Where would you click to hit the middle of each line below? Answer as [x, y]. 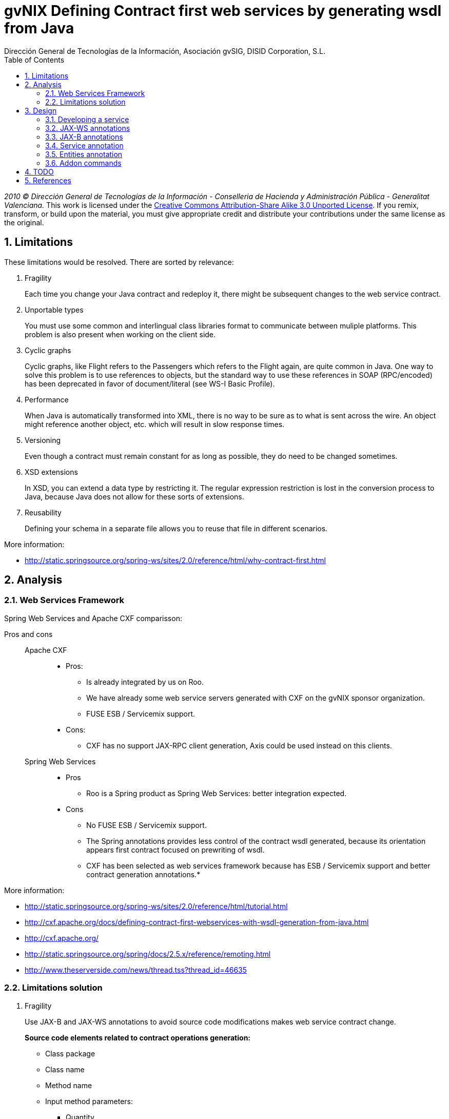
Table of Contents [34, 60]
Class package [70, 1053]
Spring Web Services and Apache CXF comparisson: [93, 618]
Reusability [43, 512]
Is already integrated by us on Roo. [145, 682]
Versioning [43, 440]
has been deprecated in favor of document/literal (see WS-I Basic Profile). [150, 383]
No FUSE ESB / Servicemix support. [147, 825]
